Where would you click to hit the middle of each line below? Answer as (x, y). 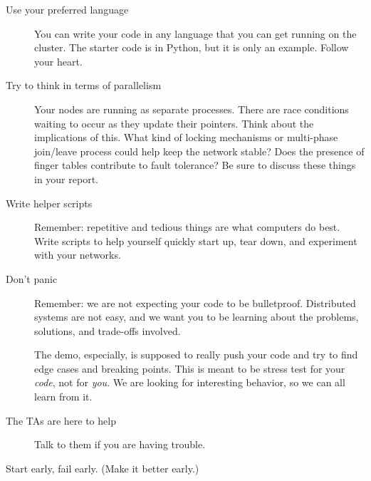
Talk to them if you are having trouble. (120, 444)
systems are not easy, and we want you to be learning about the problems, (197, 317)
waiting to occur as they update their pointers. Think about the (174, 123)
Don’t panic (32, 278)
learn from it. (63, 397)
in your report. (66, 179)
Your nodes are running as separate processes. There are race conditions (192, 109)
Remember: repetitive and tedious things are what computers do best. (187, 227)
